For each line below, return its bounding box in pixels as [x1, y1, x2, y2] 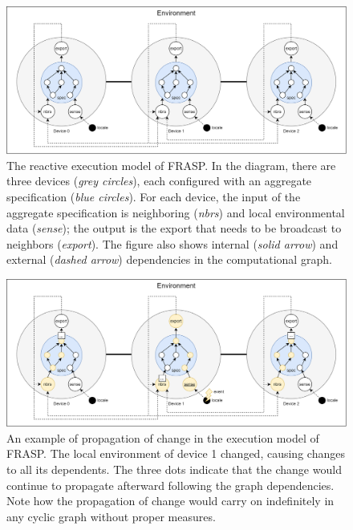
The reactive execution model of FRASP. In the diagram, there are [6, 156, 336, 173]
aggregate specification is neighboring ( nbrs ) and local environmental [6, 204, 345, 220]
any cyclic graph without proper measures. [6, 508, 216, 524]
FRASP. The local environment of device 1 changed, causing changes [6, 445, 345, 462]
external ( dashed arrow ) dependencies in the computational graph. [6, 251, 332, 268]
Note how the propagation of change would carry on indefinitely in [6, 492, 335, 509]
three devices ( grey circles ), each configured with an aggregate [6, 172, 312, 189]
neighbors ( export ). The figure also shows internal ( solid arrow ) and [6, 235, 339, 252]
